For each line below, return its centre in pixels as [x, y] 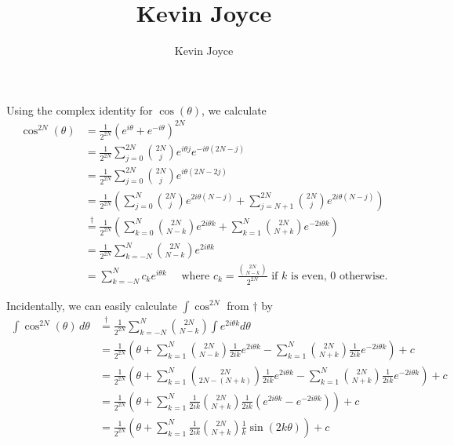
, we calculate [234, 109]
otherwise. [363, 276]
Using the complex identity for [80, 109]
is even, [309, 276]
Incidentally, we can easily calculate [92, 305]
